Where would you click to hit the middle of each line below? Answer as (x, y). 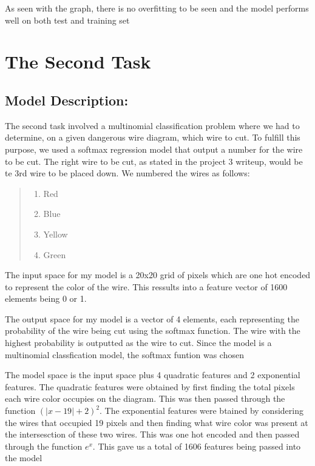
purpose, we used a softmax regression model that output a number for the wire (154, 149)
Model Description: (67, 100)
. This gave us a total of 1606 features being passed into (197, 446)
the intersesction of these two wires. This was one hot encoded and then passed (152, 434)
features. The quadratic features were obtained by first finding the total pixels (150, 386)
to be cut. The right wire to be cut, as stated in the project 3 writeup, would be (154, 161)
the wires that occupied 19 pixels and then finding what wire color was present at (157, 422)
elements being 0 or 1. (46, 298)
